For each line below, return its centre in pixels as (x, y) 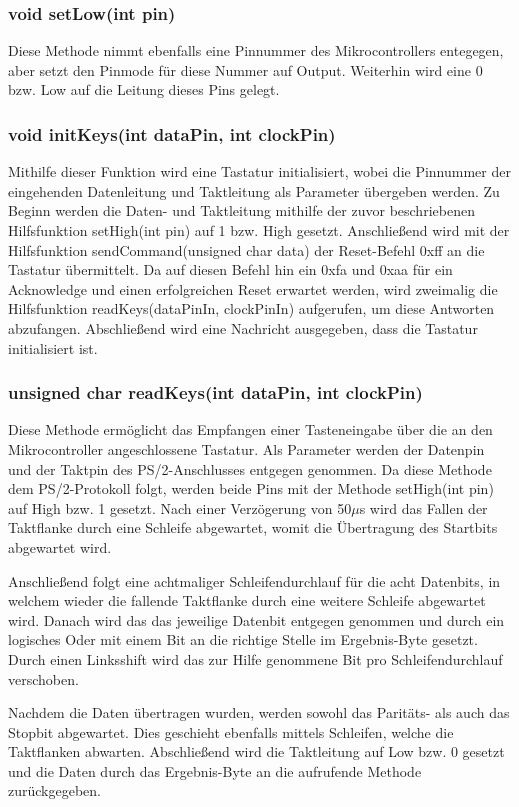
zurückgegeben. (54, 790)
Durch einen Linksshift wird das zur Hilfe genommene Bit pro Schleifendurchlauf (255, 658)
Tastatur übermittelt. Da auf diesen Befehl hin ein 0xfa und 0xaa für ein (230, 269)
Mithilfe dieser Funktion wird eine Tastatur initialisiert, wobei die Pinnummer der (259, 171)
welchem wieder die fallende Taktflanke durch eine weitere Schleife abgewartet (247, 600)
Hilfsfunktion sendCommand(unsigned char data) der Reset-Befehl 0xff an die (246, 249)
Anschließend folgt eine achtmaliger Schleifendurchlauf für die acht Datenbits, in (254, 580)
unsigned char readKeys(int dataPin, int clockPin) (215, 392)
